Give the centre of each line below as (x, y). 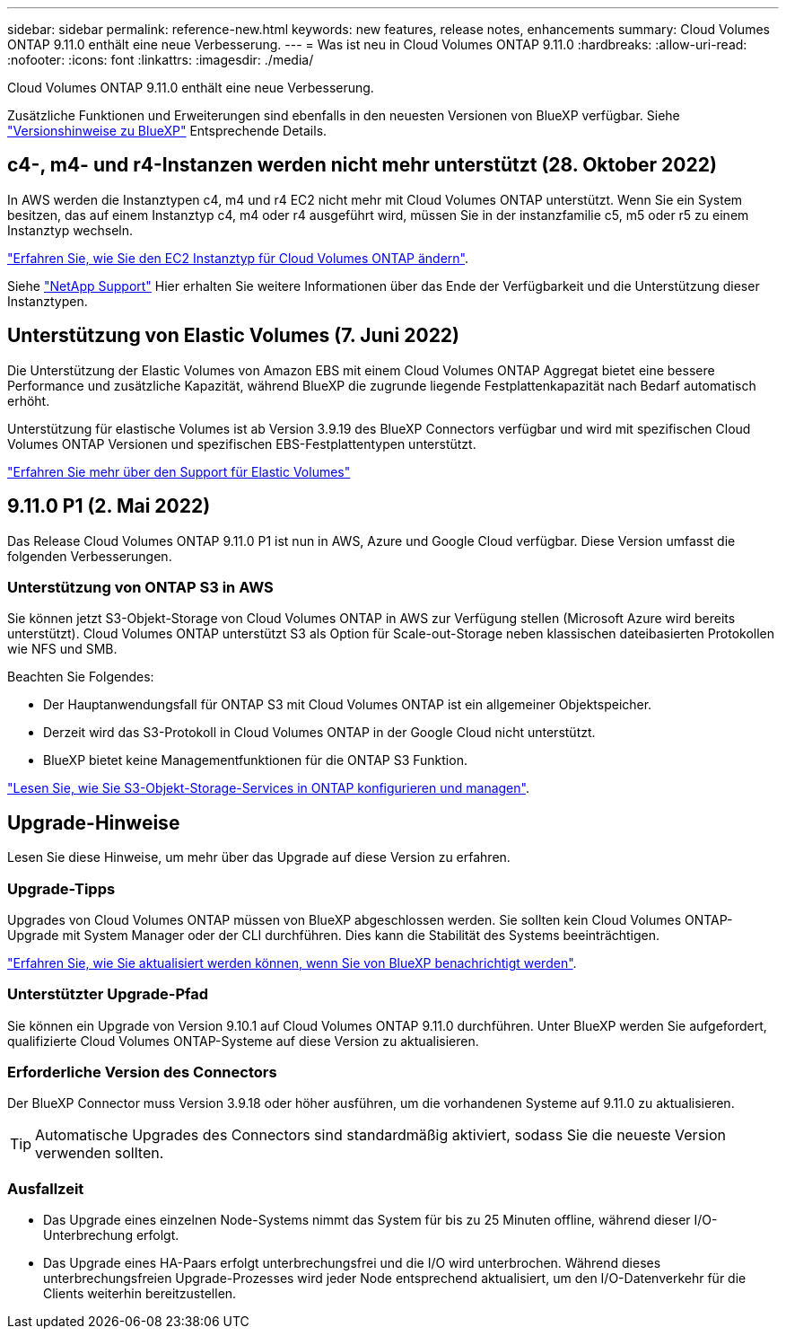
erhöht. (29, 400)
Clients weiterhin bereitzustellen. (140, 1294)
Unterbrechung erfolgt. (111, 1235)
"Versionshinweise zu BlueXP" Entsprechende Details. (167, 131)
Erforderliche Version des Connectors (142, 1072)
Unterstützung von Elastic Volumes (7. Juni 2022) (234, 336)
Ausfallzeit (46, 1188)
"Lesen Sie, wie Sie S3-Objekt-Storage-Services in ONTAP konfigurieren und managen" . (268, 788)
